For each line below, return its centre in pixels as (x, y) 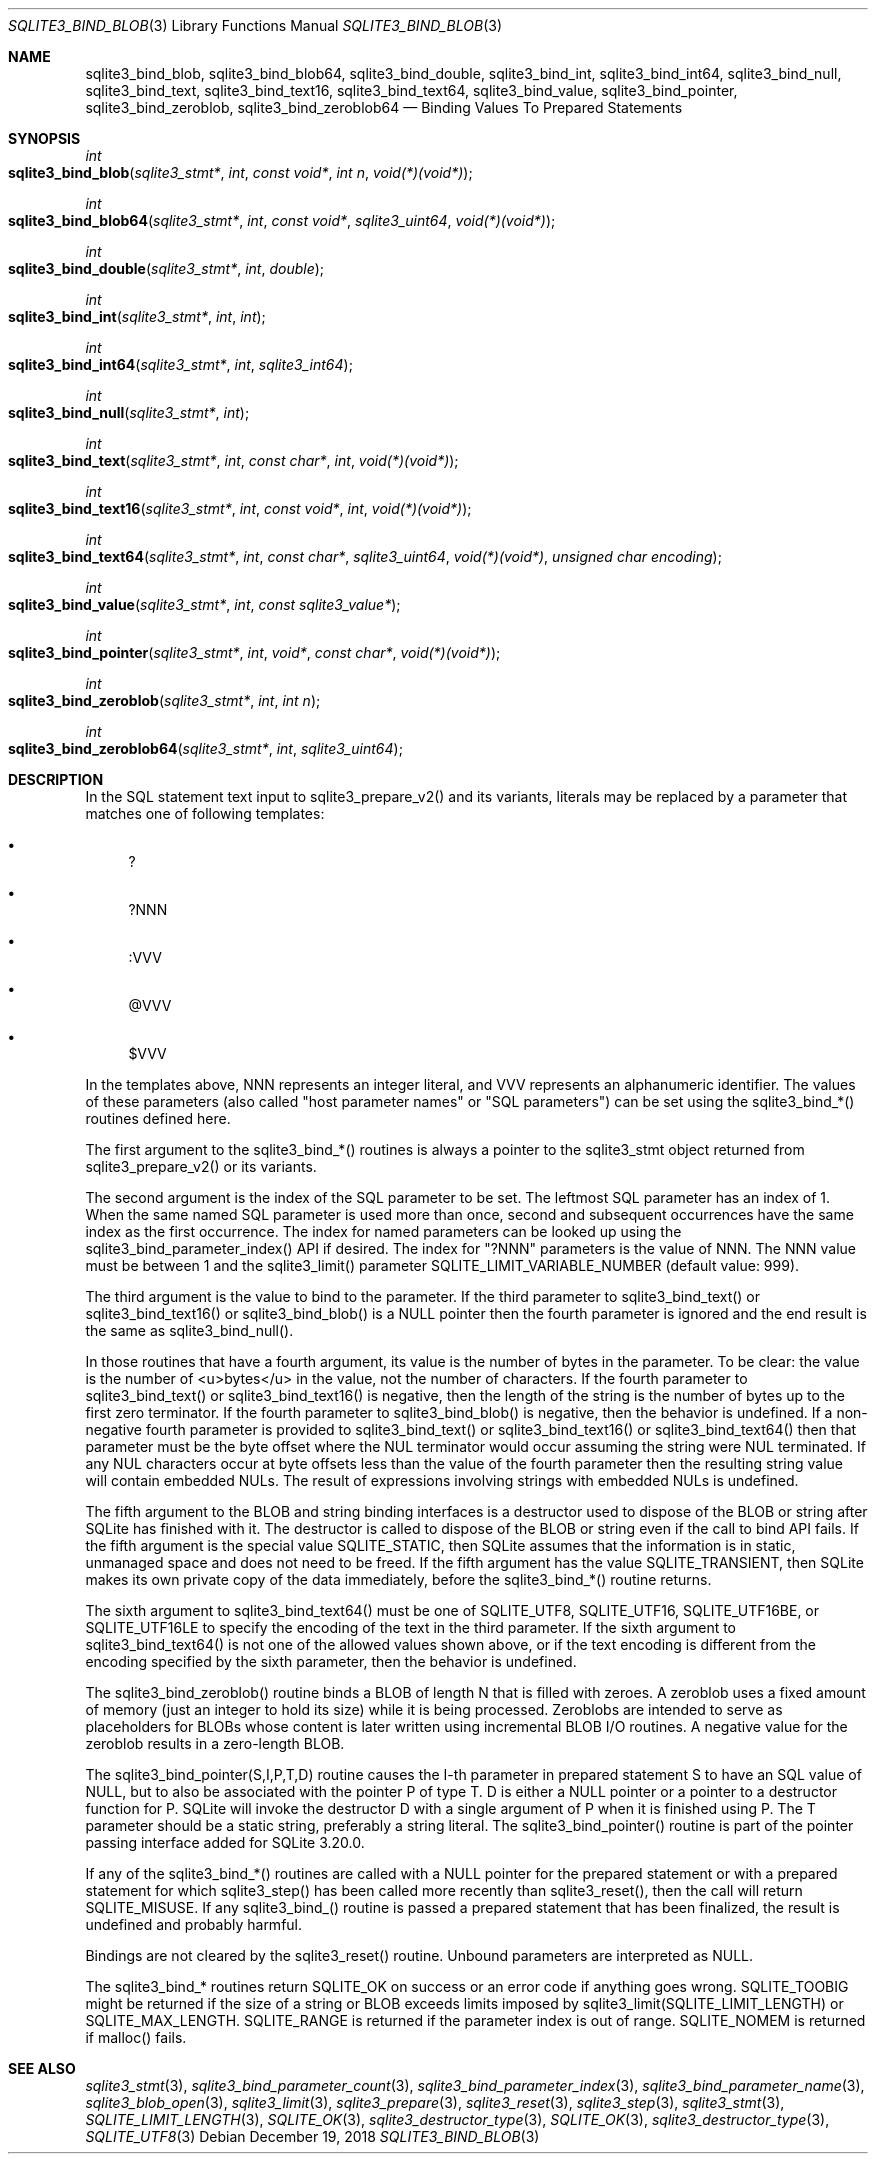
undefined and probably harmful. (194, 1924)
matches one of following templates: (205, 813)
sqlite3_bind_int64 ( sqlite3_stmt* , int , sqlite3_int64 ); (180, 364)
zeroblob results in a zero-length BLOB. (215, 1743)
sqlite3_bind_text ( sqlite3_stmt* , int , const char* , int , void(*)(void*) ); (233, 460)
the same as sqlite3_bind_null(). (189, 1330)
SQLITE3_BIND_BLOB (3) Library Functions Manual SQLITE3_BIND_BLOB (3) (255, 25)
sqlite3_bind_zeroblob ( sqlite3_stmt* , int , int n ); (164, 700)
